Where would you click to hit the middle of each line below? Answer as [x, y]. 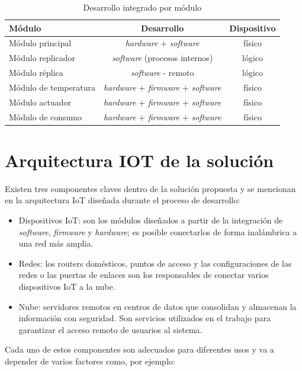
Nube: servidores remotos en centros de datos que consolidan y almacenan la [158, 306]
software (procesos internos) [163, 58]
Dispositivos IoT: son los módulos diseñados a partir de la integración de [151, 220]
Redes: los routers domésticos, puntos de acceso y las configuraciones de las [155, 263]
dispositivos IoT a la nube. [67, 287]
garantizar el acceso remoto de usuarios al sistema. [110, 329]
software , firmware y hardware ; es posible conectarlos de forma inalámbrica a [158, 231]
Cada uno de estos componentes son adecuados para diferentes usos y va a [139, 349]
